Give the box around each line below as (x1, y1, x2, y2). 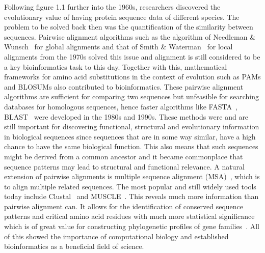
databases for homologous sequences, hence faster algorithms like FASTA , (4, 101, 237, 111)
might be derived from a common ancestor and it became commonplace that (4, 151, 243, 161)
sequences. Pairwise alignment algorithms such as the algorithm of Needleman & (4, 31, 256, 42)
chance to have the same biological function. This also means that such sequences (4, 141, 258, 152)
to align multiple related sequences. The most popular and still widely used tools (4, 181, 256, 191)
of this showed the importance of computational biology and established (4, 231, 229, 241)
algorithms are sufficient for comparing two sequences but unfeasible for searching (4, 91, 259, 102)
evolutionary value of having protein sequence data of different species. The (4, 11, 240, 22)
